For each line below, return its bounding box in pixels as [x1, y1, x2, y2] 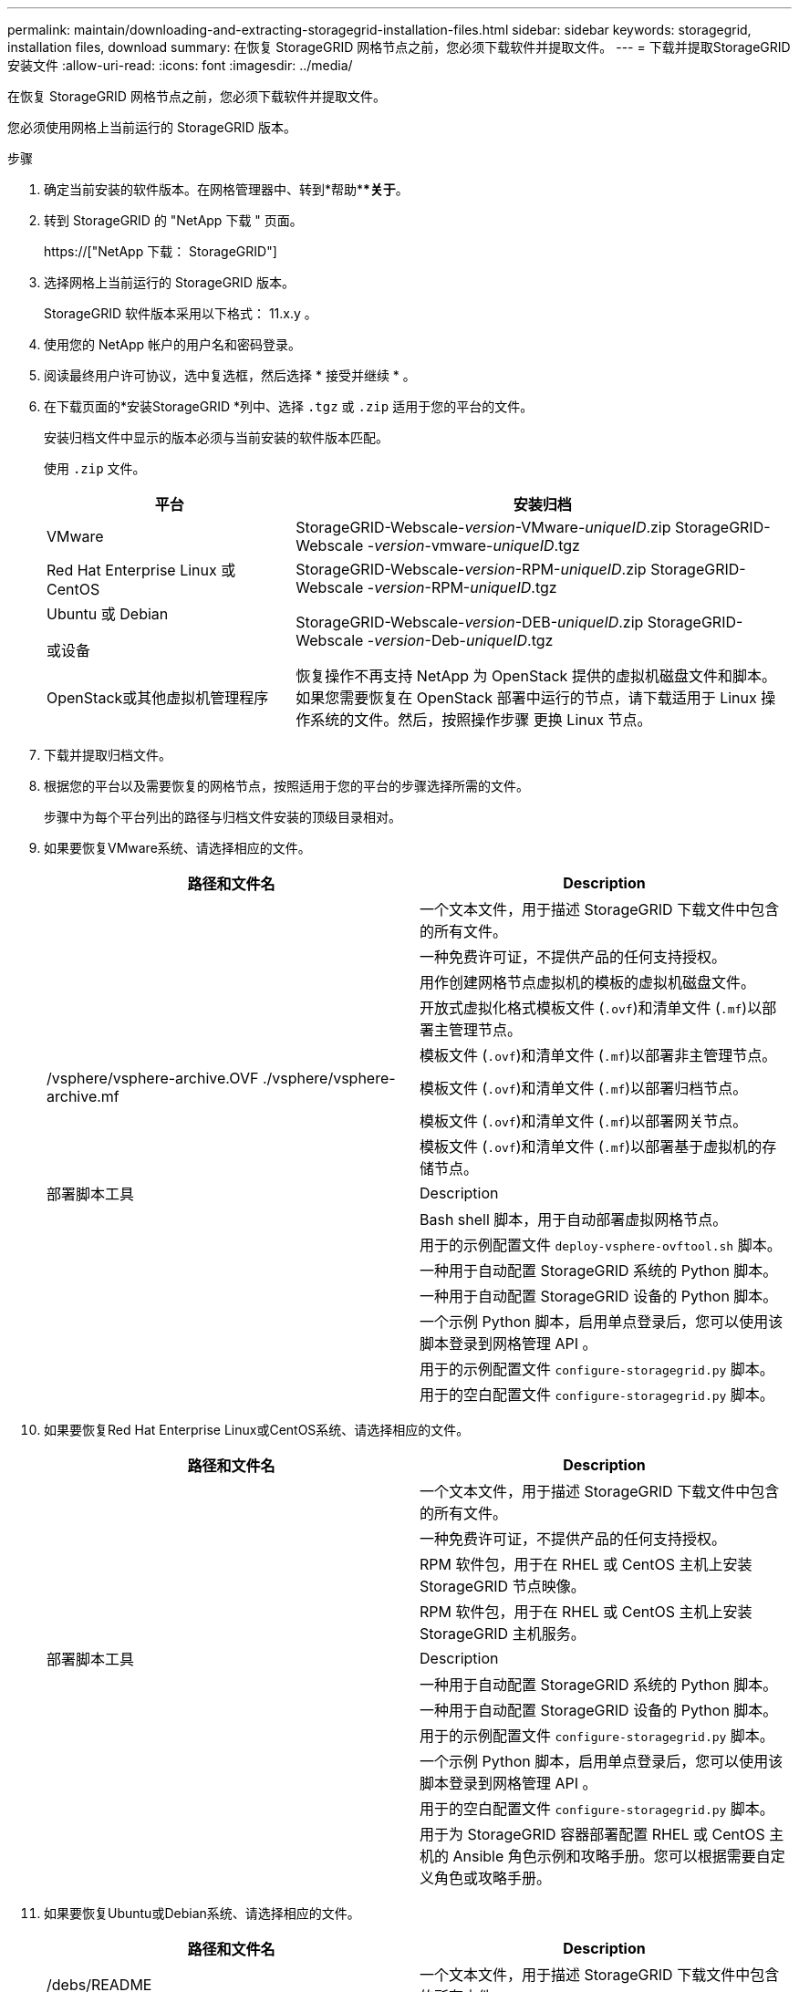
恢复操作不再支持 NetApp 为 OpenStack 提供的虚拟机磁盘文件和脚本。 [296, 667, 776, 685]
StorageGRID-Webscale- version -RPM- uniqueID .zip [296, 560, 647, 578]
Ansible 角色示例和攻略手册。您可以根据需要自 [452, 1847, 771, 1865]
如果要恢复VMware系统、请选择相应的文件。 [44, 840, 311, 856]
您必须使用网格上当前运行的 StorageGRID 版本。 [7, 119, 296, 135]
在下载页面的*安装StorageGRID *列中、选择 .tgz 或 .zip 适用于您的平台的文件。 [44, 399, 534, 414]
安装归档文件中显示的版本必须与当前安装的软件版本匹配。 [44, 430, 389, 445]
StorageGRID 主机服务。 [420, 1624, 586, 1643]
